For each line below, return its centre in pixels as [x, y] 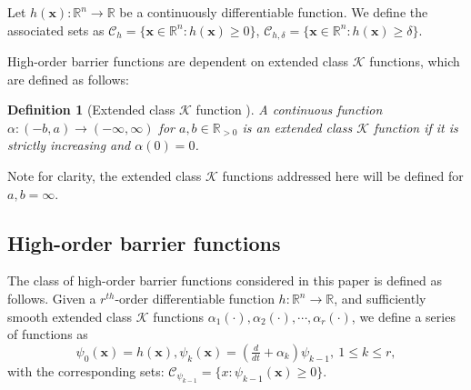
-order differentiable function [195, 298]
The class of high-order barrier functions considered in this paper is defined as [225, 280]
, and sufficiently [380, 298]
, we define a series [403, 316]
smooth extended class [70, 316]
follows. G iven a [52, 298]
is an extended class [297, 127]
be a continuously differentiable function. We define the [274, 12]
